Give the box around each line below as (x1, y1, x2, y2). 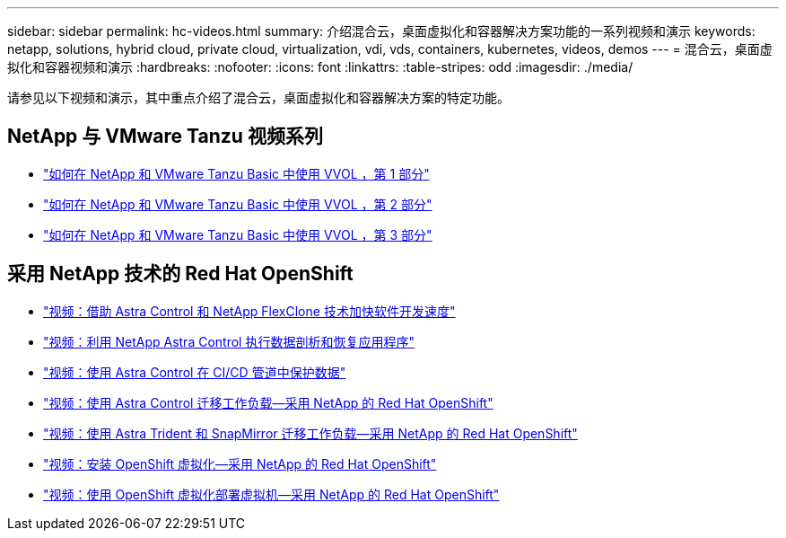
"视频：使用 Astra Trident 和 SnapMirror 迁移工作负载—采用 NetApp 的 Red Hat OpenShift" (43, 425, 578, 441)
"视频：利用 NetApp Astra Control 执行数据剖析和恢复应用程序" (43, 333, 415, 349)
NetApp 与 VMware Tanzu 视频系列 (7, 125, 323, 148)
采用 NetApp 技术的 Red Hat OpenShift (7, 262, 354, 286)
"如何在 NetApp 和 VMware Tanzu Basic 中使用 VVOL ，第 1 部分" (43, 165, 430, 181)
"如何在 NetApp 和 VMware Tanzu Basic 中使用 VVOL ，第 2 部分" (43, 196, 432, 212)
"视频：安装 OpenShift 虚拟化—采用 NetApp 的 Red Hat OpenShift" (43, 455, 437, 472)
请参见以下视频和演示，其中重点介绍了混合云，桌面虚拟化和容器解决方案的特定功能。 (7, 90, 510, 105)
